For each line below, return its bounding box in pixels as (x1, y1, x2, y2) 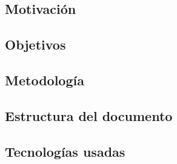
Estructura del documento (5, 106, 173, 125)
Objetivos (5, 35, 66, 54)
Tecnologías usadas (5, 142, 125, 160)
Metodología (5, 70, 84, 89)
